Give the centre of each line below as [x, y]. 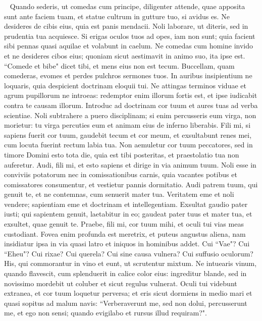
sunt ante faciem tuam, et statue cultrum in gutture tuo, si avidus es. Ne [117, 16]
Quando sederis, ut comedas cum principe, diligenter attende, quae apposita [127, 6]
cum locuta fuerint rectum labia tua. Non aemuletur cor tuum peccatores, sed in [128, 145]
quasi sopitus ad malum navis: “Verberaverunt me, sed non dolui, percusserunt [126, 303]
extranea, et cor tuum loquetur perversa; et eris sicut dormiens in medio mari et [128, 293]
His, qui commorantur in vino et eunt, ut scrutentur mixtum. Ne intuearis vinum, [130, 263]
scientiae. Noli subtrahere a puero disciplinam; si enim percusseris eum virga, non [130, 115]
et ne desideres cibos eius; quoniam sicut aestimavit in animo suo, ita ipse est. [125, 55]
